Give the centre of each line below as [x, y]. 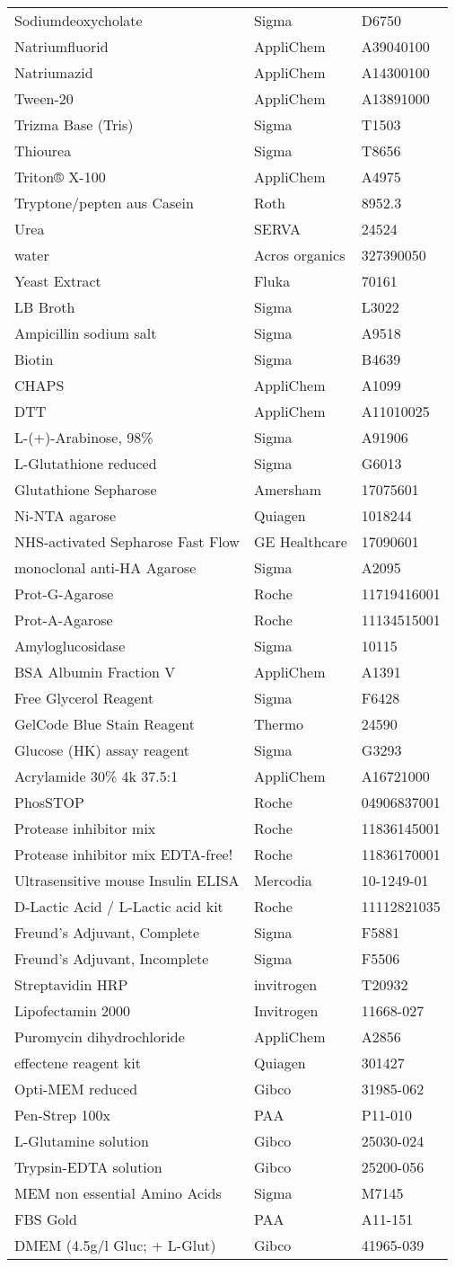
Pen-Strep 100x [62, 1115]
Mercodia [283, 880]
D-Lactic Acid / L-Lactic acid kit [119, 906]
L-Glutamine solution [82, 1141]
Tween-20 [44, 98]
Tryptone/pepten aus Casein [104, 203]
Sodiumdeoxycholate [79, 20]
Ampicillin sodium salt [86, 333]
